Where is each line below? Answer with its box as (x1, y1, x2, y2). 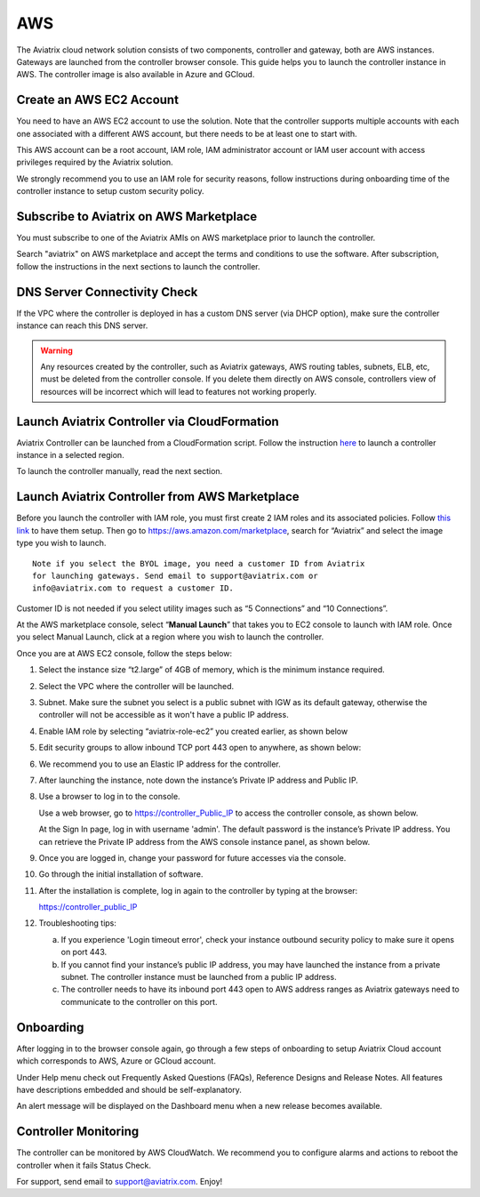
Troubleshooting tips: (38, 918, 117, 928)
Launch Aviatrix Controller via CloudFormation (16, 414, 279, 429)
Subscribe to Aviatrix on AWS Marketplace (16, 209, 258, 224)
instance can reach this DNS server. (16, 320, 148, 331)
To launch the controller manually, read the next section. (16, 466, 223, 477)
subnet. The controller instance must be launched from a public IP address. (60, 972, 337, 983)
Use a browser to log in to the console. (38, 791, 181, 802)
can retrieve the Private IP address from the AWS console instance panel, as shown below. (38, 836, 371, 847)
